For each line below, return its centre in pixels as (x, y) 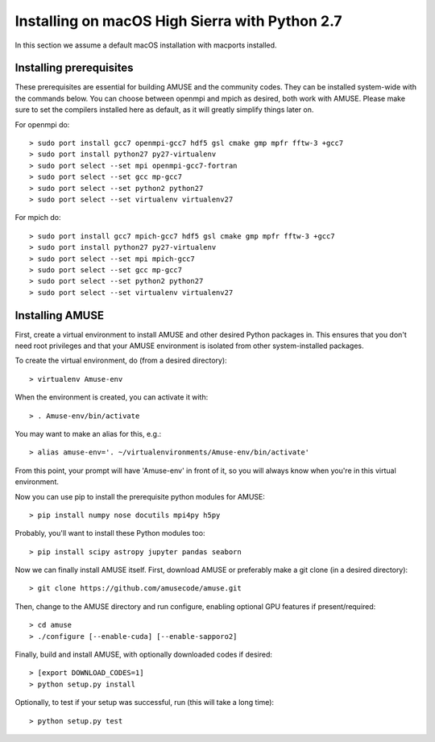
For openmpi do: (42, 124)
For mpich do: (38, 218)
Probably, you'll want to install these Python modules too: (110, 533)
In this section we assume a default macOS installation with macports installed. (146, 45)
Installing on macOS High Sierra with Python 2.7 (178, 21)
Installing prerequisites (74, 68)
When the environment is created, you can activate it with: (112, 397)
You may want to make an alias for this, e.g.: (88, 433)
